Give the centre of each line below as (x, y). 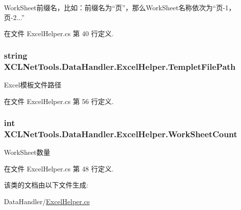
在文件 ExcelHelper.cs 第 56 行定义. (59, 101)
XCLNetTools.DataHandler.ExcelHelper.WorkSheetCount (121, 134)
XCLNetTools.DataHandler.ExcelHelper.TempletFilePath (120, 66)
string (16, 55)
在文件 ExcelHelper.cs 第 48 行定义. (59, 168)
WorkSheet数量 (27, 152)
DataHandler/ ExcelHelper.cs (47, 201)
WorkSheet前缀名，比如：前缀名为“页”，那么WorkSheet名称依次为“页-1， (120, 7)
